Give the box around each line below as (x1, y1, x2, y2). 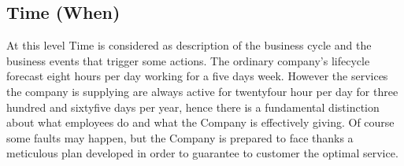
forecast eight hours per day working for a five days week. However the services (6, 68, 388, 84)
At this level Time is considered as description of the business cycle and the (6, 37, 372, 53)
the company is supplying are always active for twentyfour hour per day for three (6, 83, 398, 99)
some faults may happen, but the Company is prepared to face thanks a (6, 129, 354, 146)
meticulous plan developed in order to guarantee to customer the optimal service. (6, 145, 398, 161)
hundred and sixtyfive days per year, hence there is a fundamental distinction (6, 98, 380, 115)
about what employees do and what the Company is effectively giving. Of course (6, 114, 395, 131)
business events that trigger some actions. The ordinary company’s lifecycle (6, 52, 370, 68)
